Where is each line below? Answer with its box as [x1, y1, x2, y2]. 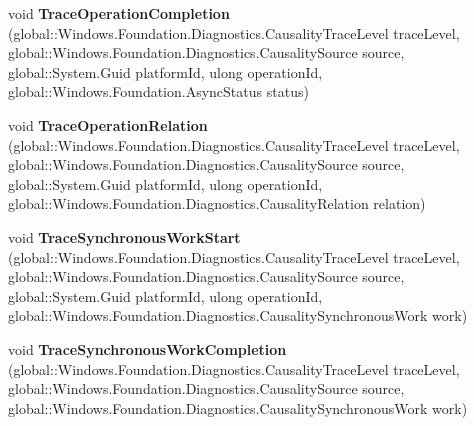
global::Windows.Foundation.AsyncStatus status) [8, 81, 309, 102]
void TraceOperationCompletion [8, 3, 230, 23]
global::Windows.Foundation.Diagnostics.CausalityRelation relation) [8, 193, 426, 214]
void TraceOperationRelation [8, 114, 208, 135]
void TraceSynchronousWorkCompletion [8, 338, 287, 359]
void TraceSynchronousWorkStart [8, 226, 241, 247]
